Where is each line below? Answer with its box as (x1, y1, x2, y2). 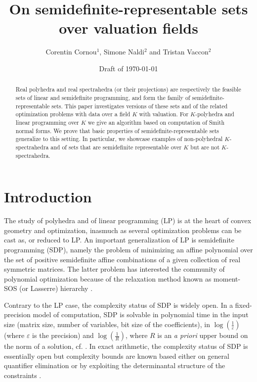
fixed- (235, 299, 252, 310)
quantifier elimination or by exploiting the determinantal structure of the (4, 360, 225, 371)
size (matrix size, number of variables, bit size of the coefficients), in (4, 319, 210, 330)
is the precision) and (32, 330, 94, 340)
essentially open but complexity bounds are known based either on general (4, 350, 229, 361)
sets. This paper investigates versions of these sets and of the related (51, 101, 228, 110)
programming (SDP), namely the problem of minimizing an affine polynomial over (4, 244, 253, 254)
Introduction (4, 187, 92, 207)
